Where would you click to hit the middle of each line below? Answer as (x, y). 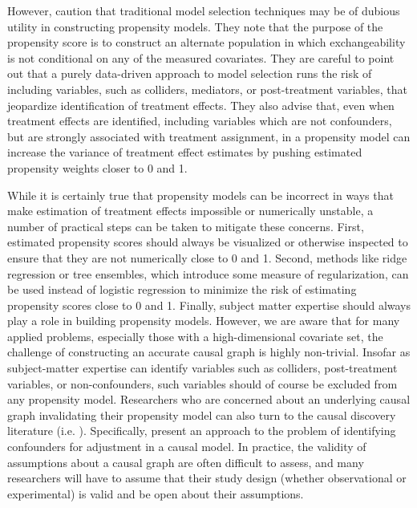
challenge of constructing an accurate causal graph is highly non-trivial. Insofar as (209, 352)
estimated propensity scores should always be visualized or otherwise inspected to (208, 242)
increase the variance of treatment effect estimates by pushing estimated (185, 152)
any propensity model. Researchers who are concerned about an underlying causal (209, 399)
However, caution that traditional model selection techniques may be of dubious (204, 10)
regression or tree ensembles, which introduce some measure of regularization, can (208, 273)
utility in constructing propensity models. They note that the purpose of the (195, 26)
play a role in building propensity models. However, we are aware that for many (204, 321)
